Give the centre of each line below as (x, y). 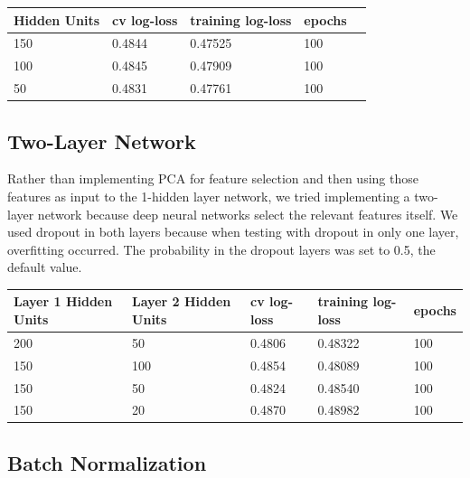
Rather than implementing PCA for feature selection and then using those (213, 178)
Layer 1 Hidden (63, 301)
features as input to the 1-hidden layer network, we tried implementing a (209, 196)
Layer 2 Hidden (182, 301)
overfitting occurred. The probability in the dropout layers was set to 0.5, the (221, 249)
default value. (45, 267)
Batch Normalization (107, 462)
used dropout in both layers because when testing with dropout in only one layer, (233, 232)
